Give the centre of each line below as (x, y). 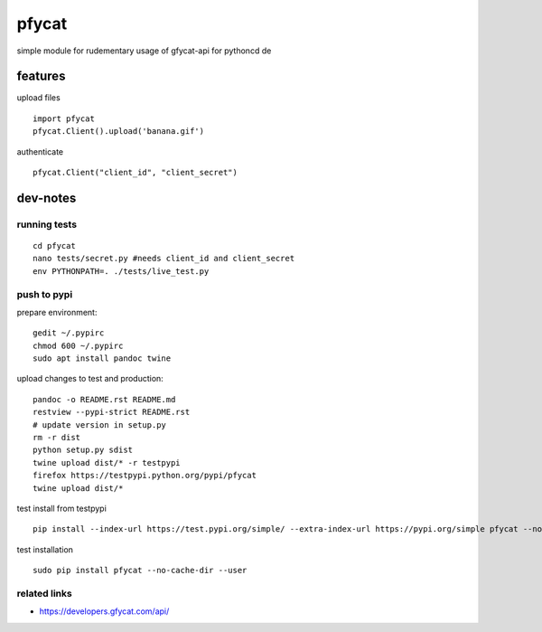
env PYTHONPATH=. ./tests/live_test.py (121, 271)
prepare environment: (57, 312)
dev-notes (47, 198)
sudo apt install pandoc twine (102, 358)
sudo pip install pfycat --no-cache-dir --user (140, 571)
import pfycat (64, 118)
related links (44, 593)
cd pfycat (54, 245)
